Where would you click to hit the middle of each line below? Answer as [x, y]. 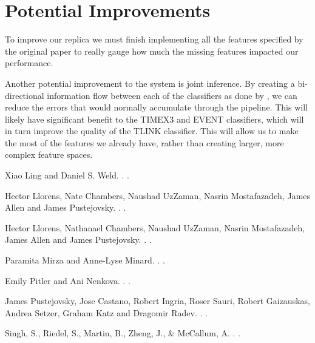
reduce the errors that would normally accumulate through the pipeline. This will [156, 107]
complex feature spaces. [49, 155]
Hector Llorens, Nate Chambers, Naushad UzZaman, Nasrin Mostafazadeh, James [158, 195]
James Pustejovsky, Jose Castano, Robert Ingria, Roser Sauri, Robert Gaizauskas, [157, 301]
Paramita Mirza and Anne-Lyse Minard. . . [85, 260]
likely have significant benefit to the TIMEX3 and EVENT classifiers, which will [154, 119]
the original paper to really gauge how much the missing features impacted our [152, 51]
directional [25, 95]
